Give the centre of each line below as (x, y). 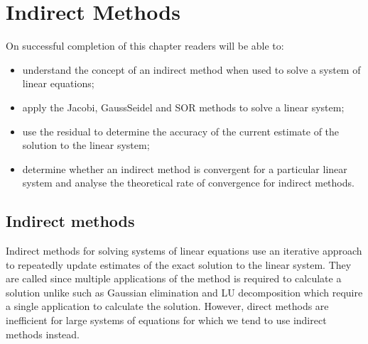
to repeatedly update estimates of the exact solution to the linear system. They (179, 264)
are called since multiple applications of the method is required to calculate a (174, 278)
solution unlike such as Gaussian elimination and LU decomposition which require (184, 292)
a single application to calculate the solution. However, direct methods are (167, 306)
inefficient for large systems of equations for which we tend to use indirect (166, 320)
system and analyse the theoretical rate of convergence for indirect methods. (188, 183)
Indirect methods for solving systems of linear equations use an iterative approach (184, 251)
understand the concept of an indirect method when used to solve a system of (191, 69)
